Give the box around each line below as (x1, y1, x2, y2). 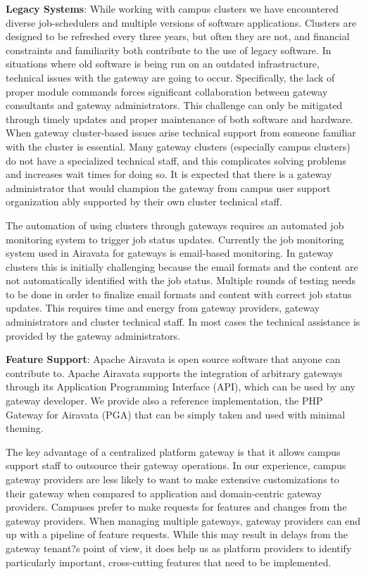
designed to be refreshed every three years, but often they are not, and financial (6, 29, 350, 44)
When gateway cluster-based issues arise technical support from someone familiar (6, 125, 356, 140)
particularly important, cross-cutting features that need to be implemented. (6, 554, 332, 569)
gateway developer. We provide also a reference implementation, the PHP (6, 393, 323, 408)
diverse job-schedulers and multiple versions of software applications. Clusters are (6, 15, 357, 30)
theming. (6, 421, 44, 435)
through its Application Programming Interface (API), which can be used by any (6, 379, 355, 394)
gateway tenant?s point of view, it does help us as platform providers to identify (6, 540, 352, 555)
